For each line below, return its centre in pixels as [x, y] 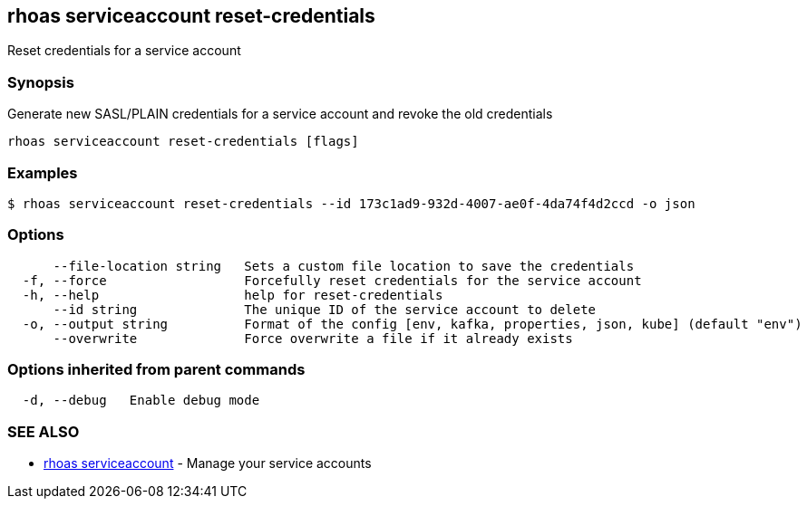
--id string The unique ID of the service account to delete [325, 309]
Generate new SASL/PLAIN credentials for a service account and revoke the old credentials [280, 114]
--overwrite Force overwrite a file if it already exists [313, 338]
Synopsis [41, 82]
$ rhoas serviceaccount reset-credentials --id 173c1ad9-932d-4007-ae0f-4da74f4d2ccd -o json [351, 203]
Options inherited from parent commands [156, 370]
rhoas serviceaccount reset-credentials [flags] [183, 142]
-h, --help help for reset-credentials [233, 295]
